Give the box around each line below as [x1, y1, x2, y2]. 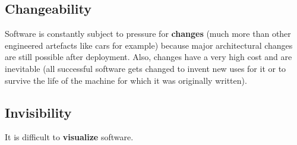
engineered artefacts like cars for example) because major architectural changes [5, 39, 293, 51]
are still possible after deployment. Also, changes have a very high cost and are [5, 51, 292, 63]
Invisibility [5, 103, 72, 121]
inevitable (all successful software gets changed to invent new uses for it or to [5, 62, 286, 74]
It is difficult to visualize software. [5, 131, 134, 143]
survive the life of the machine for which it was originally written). [5, 74, 247, 86]
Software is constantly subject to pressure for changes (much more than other [5, 27, 291, 40]
